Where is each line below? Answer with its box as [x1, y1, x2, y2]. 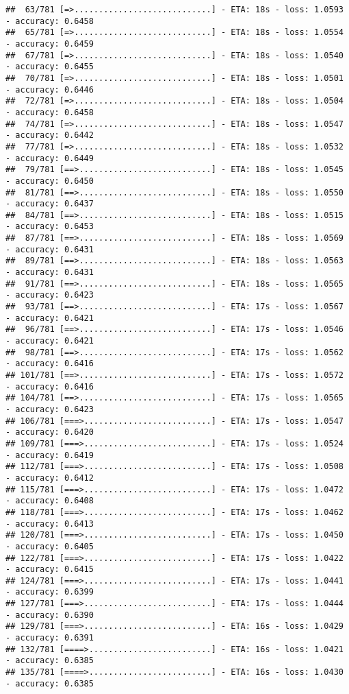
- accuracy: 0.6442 [5, 130, 94, 141]
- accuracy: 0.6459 [5, 38, 94, 49]
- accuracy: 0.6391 [5, 633, 94, 643]
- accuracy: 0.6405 [5, 541, 94, 551]
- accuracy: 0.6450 [5, 176, 94, 186]
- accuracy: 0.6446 [5, 84, 94, 95]
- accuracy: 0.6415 [5, 564, 94, 575]
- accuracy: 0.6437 [5, 199, 94, 209]
